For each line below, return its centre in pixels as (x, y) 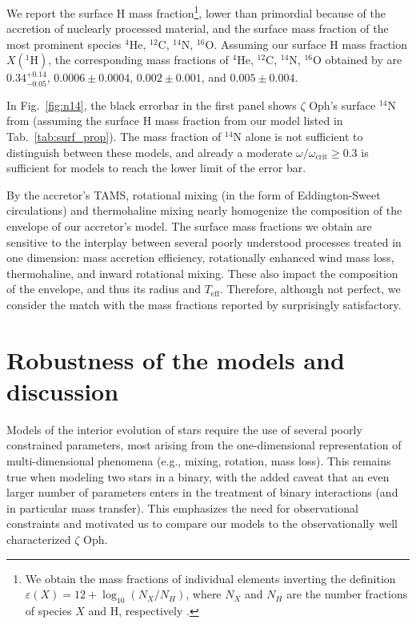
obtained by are (364, 60)
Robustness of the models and (176, 359)
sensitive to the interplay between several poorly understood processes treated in (204, 242)
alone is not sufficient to (304, 137)
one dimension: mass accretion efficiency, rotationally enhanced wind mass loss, (200, 258)
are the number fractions (347, 594)
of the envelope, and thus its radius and (104, 289)
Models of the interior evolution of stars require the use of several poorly (184, 429)
